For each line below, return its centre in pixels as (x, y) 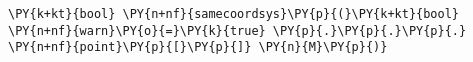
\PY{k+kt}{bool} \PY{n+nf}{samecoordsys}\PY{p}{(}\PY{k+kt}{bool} (234, 14)
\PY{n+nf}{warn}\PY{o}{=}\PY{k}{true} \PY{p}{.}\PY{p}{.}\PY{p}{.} (237, 30)
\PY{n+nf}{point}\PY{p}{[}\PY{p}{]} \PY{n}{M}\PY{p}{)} (198, 47)
